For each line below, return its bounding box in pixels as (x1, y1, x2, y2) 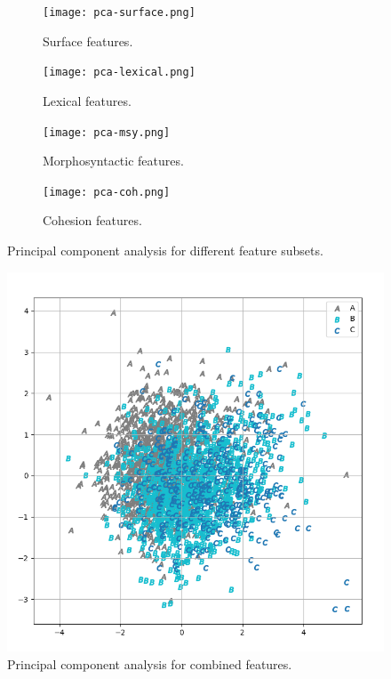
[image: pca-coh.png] (43, 185, 171, 198)
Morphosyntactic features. (43, 151, 184, 170)
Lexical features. (43, 91, 132, 109)
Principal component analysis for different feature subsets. (7, 241, 323, 259)
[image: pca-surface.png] (43, 6, 195, 19)
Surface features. (43, 31, 133, 50)
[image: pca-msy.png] (43, 125, 171, 139)
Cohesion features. (43, 211, 142, 230)
